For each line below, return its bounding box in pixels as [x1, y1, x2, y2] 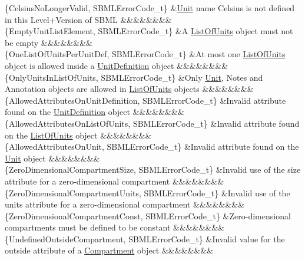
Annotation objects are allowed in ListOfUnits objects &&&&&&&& [5, 83, 254, 95]
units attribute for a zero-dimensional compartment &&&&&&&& [5, 198, 245, 210]
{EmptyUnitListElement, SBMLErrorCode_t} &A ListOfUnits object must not [5, 25, 293, 37]
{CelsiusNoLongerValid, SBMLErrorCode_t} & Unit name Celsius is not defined [5, 2, 295, 14]
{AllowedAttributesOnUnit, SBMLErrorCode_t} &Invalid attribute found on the [5, 140, 299, 153]
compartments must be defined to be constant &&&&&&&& [5, 221, 225, 233]
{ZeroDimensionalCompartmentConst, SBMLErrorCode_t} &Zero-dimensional [5, 209, 291, 222]
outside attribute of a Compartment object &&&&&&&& [5, 244, 214, 256]
